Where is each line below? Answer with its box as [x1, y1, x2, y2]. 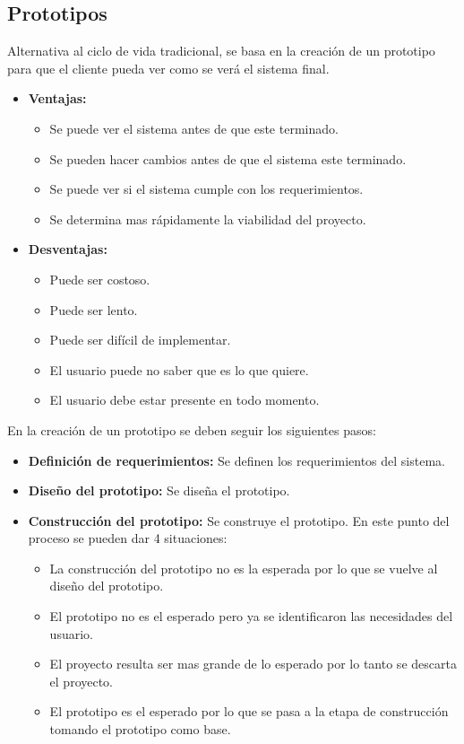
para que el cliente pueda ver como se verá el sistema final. [7, 58, 330, 77]
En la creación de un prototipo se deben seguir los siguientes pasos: [7, 420, 376, 439]
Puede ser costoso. [49, 269, 150, 288]
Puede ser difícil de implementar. [49, 330, 231, 349]
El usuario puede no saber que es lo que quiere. [49, 360, 309, 379]
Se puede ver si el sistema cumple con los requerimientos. [49, 179, 364, 198]
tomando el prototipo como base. [49, 720, 231, 739]
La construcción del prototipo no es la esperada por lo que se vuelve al [49, 558, 438, 577]
